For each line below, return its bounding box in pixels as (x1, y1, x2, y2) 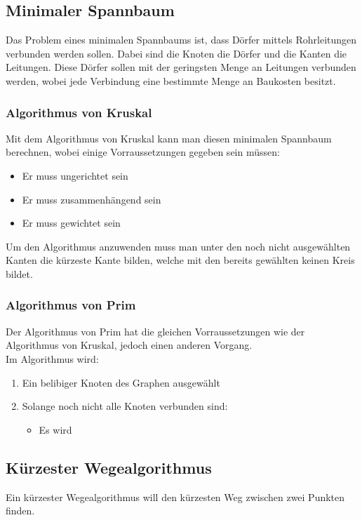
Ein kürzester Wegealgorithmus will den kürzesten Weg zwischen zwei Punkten (6, 489, 345, 504)
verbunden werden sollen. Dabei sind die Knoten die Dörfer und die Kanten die (6, 46, 347, 60)
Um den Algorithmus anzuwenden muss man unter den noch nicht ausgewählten (6, 239, 351, 253)
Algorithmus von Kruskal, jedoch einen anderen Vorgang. (6, 338, 253, 352)
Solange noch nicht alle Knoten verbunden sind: (22, 399, 228, 413)
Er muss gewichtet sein (22, 215, 121, 230)
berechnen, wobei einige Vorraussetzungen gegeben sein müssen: (6, 145, 280, 159)
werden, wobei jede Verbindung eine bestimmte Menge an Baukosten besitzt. (6, 73, 336, 88)
